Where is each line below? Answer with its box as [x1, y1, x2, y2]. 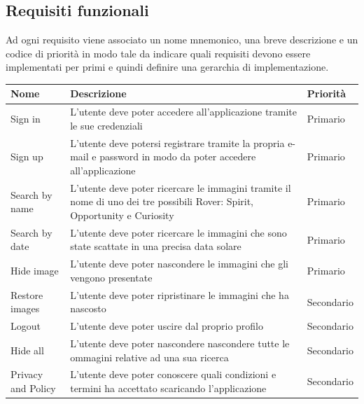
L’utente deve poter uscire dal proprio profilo [70, 319, 264, 333]
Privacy [10, 367, 43, 382]
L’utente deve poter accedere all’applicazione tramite [70, 104, 297, 119]
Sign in [10, 111, 41, 126]
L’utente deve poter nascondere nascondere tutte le [70, 335, 290, 350]
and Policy [10, 381, 56, 396]
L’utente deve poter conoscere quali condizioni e [70, 367, 276, 382]
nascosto [70, 301, 106, 316]
